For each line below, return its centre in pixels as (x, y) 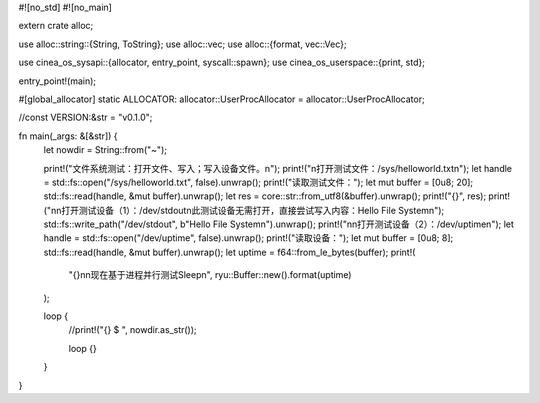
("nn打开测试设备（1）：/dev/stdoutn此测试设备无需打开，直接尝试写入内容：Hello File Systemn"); (244, 210)
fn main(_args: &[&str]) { (68, 136)
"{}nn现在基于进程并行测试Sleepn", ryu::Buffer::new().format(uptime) (210, 275)
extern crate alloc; (56, 26)
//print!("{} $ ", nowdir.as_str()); (132, 330)
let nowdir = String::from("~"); (105, 150)
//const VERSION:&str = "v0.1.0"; (85, 117)
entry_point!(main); (57, 81)
